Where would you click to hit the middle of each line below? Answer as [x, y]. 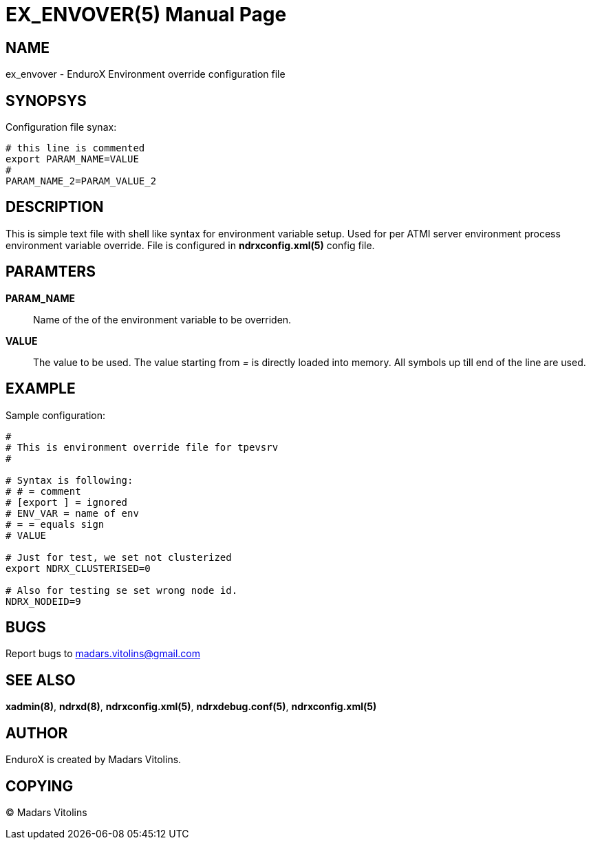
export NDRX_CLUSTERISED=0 [78, 568]
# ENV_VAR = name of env [72, 513]
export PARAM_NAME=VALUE [72, 159]
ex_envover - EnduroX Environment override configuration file [146, 74]
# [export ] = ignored [67, 502]
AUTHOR [37, 733]
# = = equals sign [55, 524]
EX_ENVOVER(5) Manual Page [146, 14]
